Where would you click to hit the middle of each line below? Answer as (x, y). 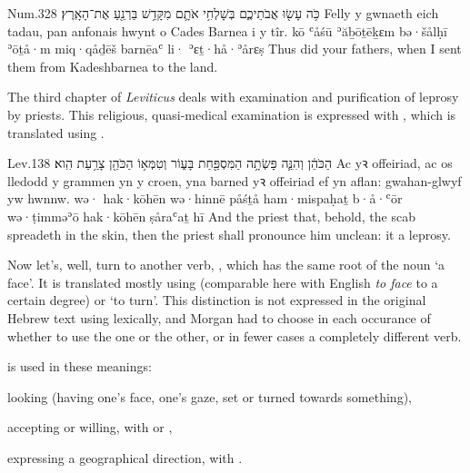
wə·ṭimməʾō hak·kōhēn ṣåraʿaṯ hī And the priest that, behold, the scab (211, 216)
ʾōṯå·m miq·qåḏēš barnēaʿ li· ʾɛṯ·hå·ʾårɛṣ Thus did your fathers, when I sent (235, 49)
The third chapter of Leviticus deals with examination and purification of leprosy (233, 97)
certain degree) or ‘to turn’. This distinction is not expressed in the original (217, 300)
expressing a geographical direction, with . (125, 457)
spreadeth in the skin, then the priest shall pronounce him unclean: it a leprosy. (229, 234)
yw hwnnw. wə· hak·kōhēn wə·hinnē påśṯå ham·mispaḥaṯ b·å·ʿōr (205, 198)
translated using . (56, 132)
